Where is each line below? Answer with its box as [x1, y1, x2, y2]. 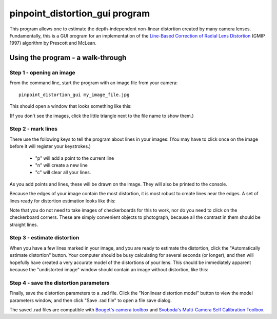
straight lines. [9, 221, 38, 228]
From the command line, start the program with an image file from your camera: [9, 80, 178, 86]
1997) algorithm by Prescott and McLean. [9, 40, 97, 46]
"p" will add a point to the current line [35, 155, 114, 161]
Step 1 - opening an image [9, 69, 75, 77]
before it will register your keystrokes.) [9, 143, 91, 149]
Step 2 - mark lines [9, 125, 57, 133]
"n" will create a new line [35, 162, 88, 168]
